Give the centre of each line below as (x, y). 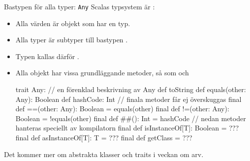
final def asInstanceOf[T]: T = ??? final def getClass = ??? (104, 137)
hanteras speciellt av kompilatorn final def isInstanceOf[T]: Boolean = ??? (127, 128)
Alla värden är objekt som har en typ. (73, 23)
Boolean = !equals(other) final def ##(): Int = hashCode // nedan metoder (131, 118)
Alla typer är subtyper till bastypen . (72, 40)
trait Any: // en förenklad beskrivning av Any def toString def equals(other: (131, 89)
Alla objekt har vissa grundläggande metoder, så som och (102, 73)
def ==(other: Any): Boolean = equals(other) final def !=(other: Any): (122, 109)
